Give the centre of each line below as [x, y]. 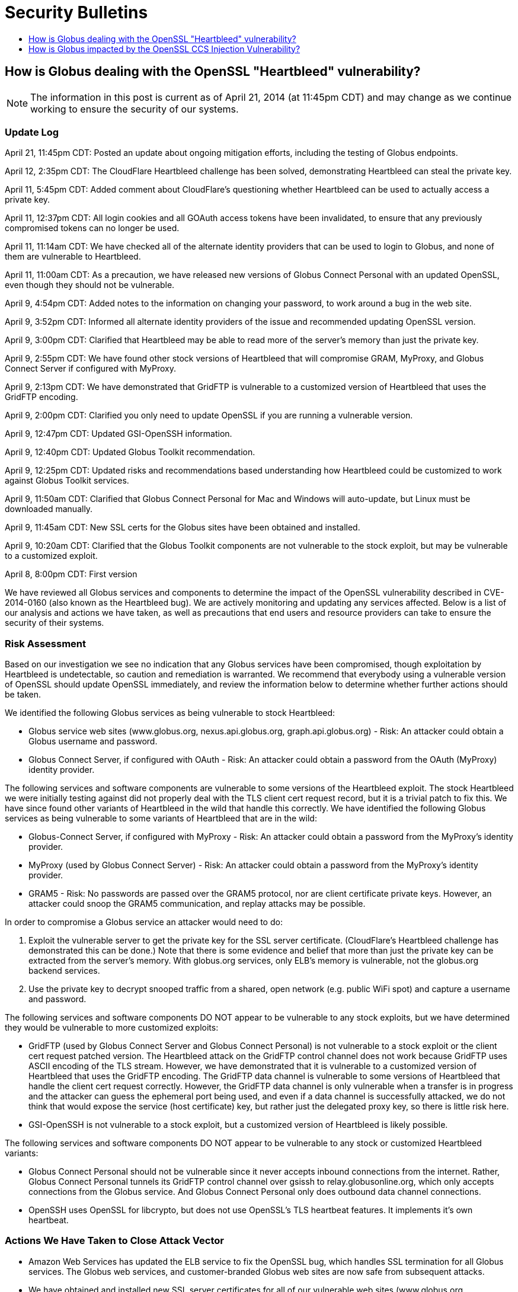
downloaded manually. [49, 509]
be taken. [23, 695]
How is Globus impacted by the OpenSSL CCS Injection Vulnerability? [164, 49]
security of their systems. [55, 623]
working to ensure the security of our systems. [135, 109]
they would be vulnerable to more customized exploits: [112, 1028]
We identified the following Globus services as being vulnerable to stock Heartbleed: [170, 713]
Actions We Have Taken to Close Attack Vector [114, 1241]
